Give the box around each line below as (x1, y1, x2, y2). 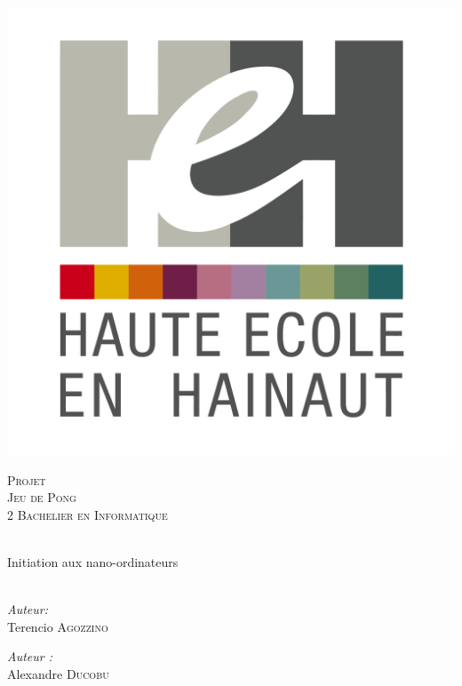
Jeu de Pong (7, 488, 76, 507)
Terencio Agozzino (7, 617, 108, 635)
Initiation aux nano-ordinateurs (7, 552, 179, 570)
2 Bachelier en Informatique (7, 505, 168, 523)
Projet (7, 470, 46, 489)
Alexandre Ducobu (7, 664, 109, 682)
